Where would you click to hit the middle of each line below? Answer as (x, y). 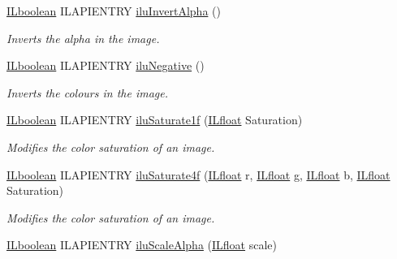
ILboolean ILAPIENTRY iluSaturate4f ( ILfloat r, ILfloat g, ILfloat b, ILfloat (198, 174)
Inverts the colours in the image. (87, 92)
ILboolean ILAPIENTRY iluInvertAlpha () (114, 11)
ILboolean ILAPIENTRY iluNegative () (106, 65)
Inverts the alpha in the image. (83, 38)
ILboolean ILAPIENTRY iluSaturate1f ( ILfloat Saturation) (155, 120)
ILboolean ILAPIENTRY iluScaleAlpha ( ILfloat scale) (142, 245)
